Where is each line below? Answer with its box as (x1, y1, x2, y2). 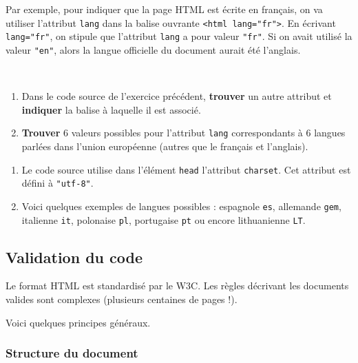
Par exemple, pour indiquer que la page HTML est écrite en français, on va (6, 2, 323, 16)
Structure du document (6, 344, 138, 362)
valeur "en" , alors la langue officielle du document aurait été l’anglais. (6, 42, 301, 56)
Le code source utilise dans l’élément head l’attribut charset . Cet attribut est (21, 162, 351, 176)
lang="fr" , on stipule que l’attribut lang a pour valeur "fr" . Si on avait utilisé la (6, 29, 352, 43)
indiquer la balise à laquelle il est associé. (21, 102, 201, 116)
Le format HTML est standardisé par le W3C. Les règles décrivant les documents (6, 278, 349, 293)
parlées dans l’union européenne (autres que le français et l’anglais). (21, 139, 308, 153)
